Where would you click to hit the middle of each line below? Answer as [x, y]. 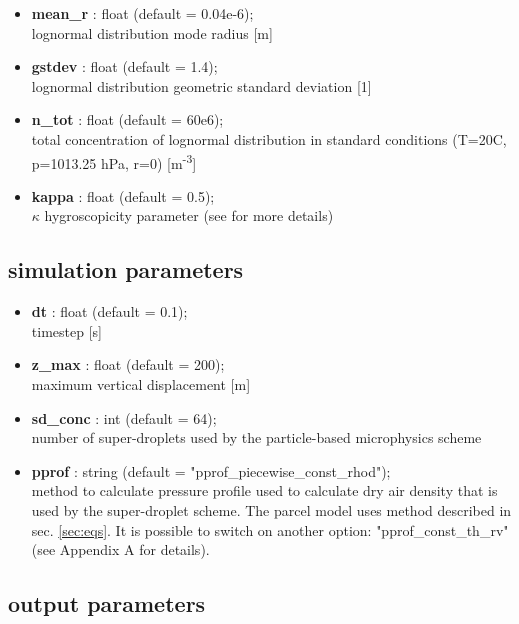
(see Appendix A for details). [120, 549]
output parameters [107, 603]
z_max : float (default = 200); [128, 364]
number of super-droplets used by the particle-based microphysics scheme [256, 437]
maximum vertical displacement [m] [141, 383]
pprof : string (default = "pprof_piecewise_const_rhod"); [211, 470]
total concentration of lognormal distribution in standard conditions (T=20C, [269, 138]
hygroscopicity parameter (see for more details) [189, 215]
